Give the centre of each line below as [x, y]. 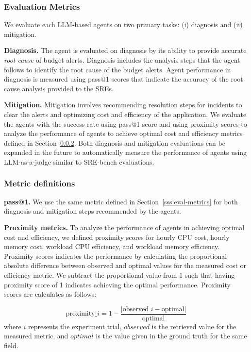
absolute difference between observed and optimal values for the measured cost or [125, 265]
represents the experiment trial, [75, 326]
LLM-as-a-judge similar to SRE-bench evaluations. [79, 161]
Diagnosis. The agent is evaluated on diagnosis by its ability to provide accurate [125, 50]
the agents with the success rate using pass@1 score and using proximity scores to [125, 124]
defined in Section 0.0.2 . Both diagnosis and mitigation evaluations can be [115, 142]
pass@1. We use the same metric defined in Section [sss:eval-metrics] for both [121, 201]
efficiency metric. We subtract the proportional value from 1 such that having [119, 275]
